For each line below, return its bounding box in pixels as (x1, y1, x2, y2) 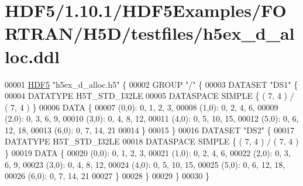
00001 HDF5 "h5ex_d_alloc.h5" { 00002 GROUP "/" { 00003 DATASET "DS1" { (5, 78, 298, 90)
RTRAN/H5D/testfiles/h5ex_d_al (5, 21, 295, 45)
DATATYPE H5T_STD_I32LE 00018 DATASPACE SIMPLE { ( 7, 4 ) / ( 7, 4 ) (5, 135, 299, 147)
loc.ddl (5, 44, 60, 68)
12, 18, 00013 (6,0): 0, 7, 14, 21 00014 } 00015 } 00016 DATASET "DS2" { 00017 (5, 123, 295, 136)
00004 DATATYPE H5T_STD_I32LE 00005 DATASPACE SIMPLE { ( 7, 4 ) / (5, 89, 294, 102)
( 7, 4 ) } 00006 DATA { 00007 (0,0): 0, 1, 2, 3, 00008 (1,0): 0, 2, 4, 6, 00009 (5, 101, 278, 113)
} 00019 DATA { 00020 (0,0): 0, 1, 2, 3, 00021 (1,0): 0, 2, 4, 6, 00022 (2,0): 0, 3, (5, 147, 291, 159)
